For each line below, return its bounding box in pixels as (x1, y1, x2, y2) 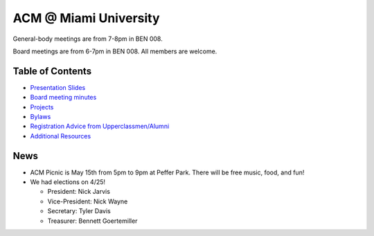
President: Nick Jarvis (47, 188, 111, 196)
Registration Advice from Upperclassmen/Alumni (30, 122, 170, 131)
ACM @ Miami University (12, 10, 160, 26)
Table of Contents (12, 65, 92, 77)
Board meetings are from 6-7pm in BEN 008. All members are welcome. (12, 47, 217, 55)
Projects (30, 102, 54, 111)
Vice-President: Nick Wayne (47, 197, 128, 206)
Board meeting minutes (30, 93, 97, 102)
